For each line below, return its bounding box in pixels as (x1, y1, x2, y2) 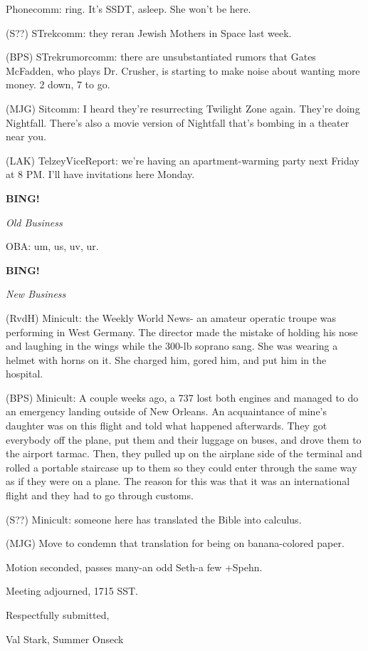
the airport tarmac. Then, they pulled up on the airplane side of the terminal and (6, 446, 362, 461)
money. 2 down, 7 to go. (6, 77, 110, 92)
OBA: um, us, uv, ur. (6, 239, 99, 254)
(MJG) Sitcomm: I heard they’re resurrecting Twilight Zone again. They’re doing (6, 100, 360, 115)
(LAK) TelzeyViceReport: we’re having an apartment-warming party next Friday (6, 152, 359, 167)
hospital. (6, 366, 43, 381)
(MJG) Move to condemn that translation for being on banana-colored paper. (6, 536, 345, 551)
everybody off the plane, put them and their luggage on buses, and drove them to (6, 432, 362, 447)
